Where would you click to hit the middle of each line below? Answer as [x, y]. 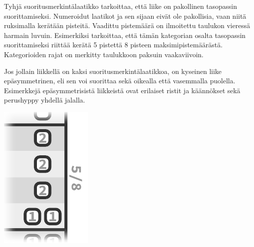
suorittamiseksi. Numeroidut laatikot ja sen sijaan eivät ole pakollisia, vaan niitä [125, 16]
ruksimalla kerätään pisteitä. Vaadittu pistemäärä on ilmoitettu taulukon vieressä [127, 25]
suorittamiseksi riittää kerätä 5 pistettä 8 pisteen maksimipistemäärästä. [113, 45]
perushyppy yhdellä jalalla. [45, 100]
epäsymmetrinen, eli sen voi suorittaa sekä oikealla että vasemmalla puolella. [120, 81]
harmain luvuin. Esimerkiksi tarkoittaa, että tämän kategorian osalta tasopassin [125, 35]
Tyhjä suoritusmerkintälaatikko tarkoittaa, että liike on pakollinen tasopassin [121, 6]
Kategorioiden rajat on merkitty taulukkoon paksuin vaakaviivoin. [104, 54]
